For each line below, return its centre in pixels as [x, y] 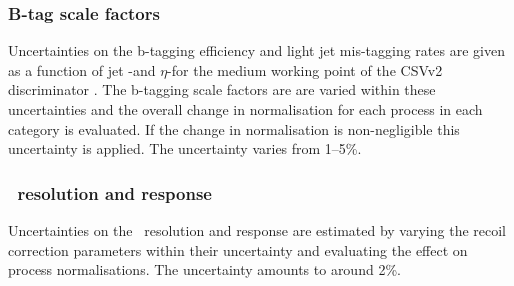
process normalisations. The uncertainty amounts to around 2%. [204, 269]
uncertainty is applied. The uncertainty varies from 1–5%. [185, 148]
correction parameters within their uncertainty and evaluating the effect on [238, 249]
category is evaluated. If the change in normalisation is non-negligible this [234, 128]
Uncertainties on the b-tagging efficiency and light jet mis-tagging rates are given [256, 50]
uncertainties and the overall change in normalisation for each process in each [245, 109]
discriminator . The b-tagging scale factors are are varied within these [222, 89]
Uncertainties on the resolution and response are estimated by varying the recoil [257, 230]
